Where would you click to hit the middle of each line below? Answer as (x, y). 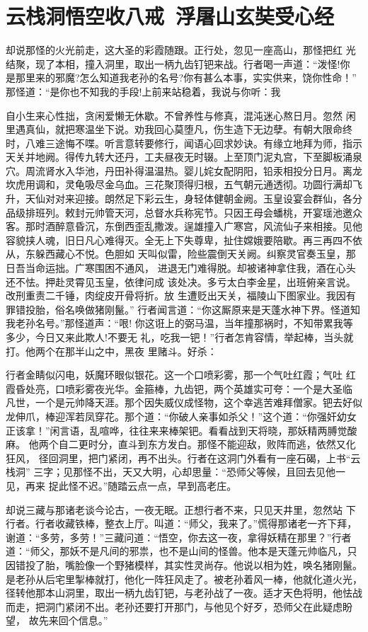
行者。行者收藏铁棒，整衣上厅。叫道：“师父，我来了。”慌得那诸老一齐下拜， (182, 523)
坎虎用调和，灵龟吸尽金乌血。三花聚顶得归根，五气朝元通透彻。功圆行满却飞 (184, 184)
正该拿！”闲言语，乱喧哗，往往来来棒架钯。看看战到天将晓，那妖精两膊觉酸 (182, 430)
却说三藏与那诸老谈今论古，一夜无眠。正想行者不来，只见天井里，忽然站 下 (181, 509)
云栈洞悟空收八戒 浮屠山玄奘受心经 (170, 16)
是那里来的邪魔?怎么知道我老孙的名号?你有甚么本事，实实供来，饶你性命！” (181, 77)
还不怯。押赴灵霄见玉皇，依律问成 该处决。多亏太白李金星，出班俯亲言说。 (181, 281)
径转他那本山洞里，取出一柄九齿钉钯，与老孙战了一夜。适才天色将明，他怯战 (184, 593)
